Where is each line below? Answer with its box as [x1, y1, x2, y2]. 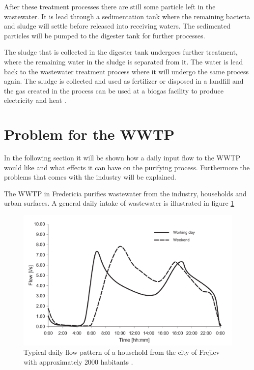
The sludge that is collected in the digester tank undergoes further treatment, [4, 47, 238, 57]
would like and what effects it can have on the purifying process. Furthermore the [4, 162, 250, 172]
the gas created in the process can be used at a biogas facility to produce [4, 85, 224, 95]
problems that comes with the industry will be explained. [4, 172, 176, 182]
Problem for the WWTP [4, 124, 175, 144]
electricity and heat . [4, 95, 66, 105]
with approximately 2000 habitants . [24, 356, 133, 367]
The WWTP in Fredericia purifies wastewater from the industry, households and [4, 188, 247, 198]
